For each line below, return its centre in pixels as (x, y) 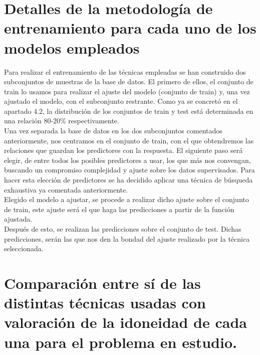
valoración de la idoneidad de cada (125, 322)
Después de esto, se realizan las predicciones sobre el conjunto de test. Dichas (123, 229)
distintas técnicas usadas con (105, 303)
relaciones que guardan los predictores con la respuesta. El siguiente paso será (123, 150)
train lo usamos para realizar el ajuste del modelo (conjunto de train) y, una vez (127, 91)
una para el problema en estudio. (120, 342)
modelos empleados (72, 47)
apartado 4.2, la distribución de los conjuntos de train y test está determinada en (129, 111)
